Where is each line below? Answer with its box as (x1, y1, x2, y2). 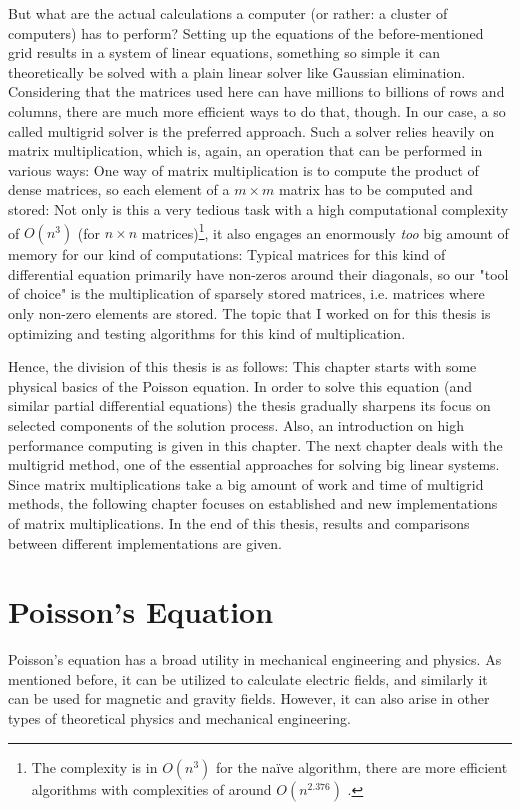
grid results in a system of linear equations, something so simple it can (8, 42, 440, 63)
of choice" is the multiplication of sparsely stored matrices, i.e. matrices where (8, 283, 485, 304)
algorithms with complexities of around (31, 778, 272, 799)
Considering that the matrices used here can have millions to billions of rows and (8, 81, 505, 102)
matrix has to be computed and (278, 179, 473, 200)
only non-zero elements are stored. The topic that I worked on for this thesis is (8, 302, 491, 323)
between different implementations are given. (8, 532, 282, 553)
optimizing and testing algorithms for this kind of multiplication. (8, 322, 406, 343)
